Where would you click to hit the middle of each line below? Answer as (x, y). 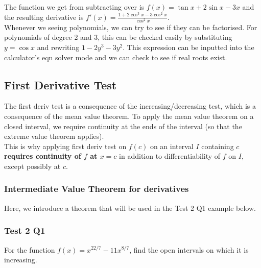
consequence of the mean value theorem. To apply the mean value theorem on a (129, 116)
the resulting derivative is (44, 17)
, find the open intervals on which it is (189, 249)
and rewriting (58, 47)
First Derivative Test (61, 84)
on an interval (172, 146)
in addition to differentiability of (170, 156)
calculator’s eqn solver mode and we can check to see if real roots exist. (116, 57)
